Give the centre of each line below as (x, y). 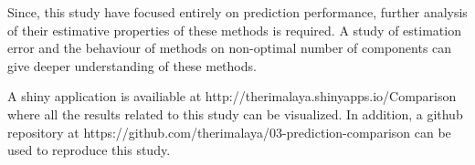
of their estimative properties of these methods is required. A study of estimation (234, 30)
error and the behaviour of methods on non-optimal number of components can (230, 48)
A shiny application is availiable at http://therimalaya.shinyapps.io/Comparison (232, 96)
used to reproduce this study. (89, 150)
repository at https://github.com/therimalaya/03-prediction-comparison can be (229, 132)
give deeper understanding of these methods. (132, 65)
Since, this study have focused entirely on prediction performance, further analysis (237, 12)
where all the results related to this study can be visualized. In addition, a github (235, 113)
